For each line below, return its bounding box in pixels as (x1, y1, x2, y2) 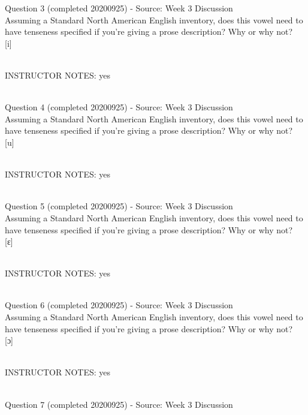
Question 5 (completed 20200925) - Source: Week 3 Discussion (5, 200, 233, 212)
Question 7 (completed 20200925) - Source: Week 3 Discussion (5, 398, 233, 410)
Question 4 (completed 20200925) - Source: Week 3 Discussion (5, 101, 233, 113)
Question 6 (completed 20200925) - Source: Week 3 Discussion (5, 299, 233, 311)
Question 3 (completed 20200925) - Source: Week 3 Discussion (5, 2, 233, 14)
